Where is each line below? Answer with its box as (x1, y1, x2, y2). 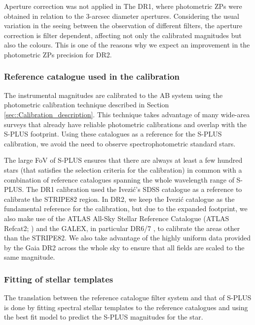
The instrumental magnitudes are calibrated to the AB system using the (4, 90, 223, 100)
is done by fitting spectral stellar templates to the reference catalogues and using (4, 302, 248, 312)
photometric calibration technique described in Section (4, 99, 169, 110)
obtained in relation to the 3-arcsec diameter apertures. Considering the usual (4, 10, 239, 21)
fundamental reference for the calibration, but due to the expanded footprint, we (4, 203, 248, 214)
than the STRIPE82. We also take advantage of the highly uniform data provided (4, 232, 251, 243)
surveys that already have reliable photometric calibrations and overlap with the (4, 119, 247, 129)
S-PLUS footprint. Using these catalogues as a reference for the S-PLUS (4, 129, 222, 139)
